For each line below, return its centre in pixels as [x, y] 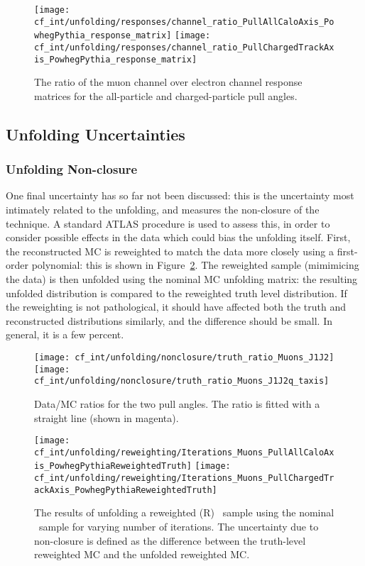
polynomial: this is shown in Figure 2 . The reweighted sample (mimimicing [195, 265]
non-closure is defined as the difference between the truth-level [170, 540]
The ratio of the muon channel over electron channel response [168, 82]
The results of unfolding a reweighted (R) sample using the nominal [184, 512]
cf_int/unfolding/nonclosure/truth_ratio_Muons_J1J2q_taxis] [182, 381]
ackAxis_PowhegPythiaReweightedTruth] [126, 490]
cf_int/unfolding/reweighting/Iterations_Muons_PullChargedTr [184, 478]
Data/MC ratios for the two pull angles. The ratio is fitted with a [177, 403]
